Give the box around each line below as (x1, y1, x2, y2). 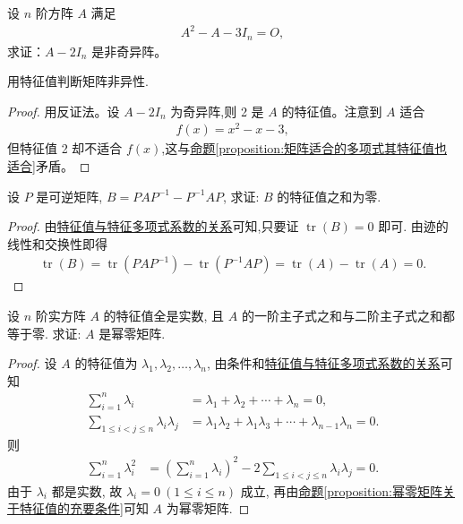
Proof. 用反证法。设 (7, 101, 120, 120)
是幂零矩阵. (99, 323, 166, 342)
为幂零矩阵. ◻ (166, 499, 250, 518)
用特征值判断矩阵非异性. (7, 72, 149, 90)
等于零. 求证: (7, 323, 81, 342)
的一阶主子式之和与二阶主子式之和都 (241, 306, 455, 325)
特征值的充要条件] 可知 (19, 499, 149, 518)
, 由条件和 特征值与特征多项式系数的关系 (207, 354, 441, 373)
